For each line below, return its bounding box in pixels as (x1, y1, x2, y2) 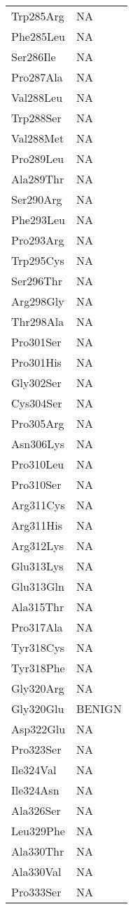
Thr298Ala (11, 313, 64, 329)
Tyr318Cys (11, 639, 65, 655)
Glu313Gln (11, 578, 64, 594)
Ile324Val (11, 761, 57, 778)
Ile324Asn (11, 782, 59, 798)
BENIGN (76, 700, 122, 717)
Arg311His (11, 517, 63, 533)
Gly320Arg (11, 680, 64, 696)
